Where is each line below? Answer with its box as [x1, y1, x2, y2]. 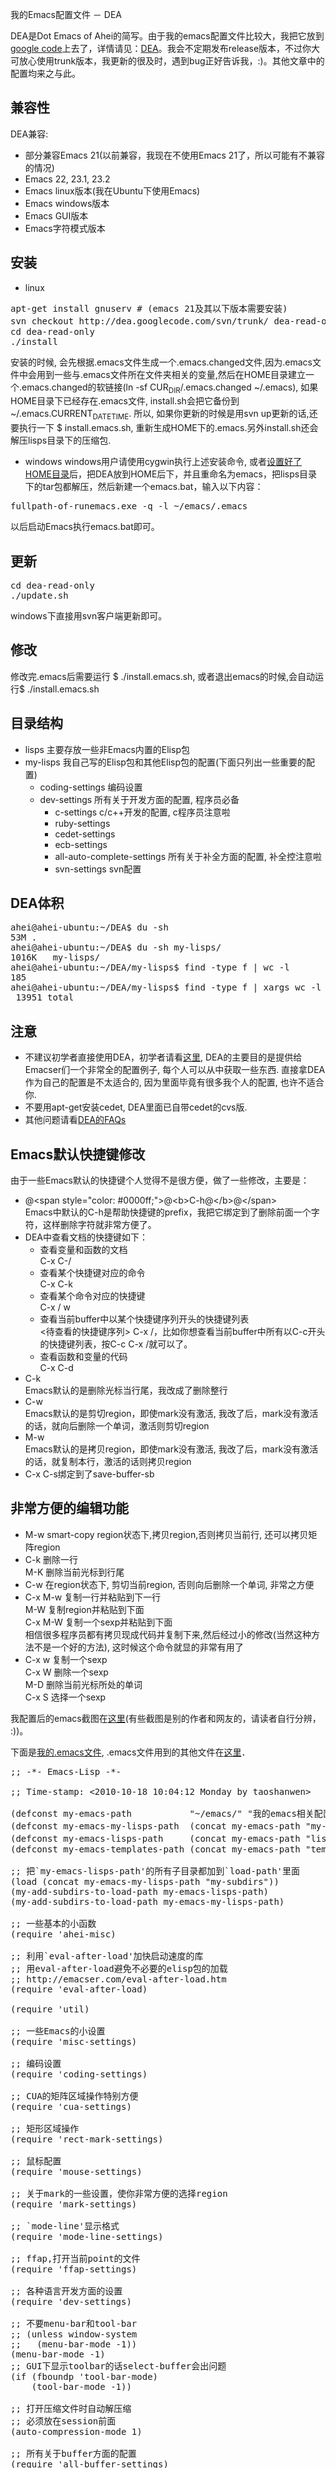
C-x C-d [39, 1362, 74, 1374]
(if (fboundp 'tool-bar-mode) [10, 2371, 159, 2382]
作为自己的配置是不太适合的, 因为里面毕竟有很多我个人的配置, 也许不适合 [24, 1076, 325, 1088]
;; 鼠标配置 [10, 2155, 62, 2167]
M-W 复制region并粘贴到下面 [24, 1603, 145, 1615]
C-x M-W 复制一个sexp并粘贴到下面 [24, 1616, 173, 1628]
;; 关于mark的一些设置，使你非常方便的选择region [10, 2188, 228, 2199]
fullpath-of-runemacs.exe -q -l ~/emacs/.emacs [10, 501, 248, 512]
